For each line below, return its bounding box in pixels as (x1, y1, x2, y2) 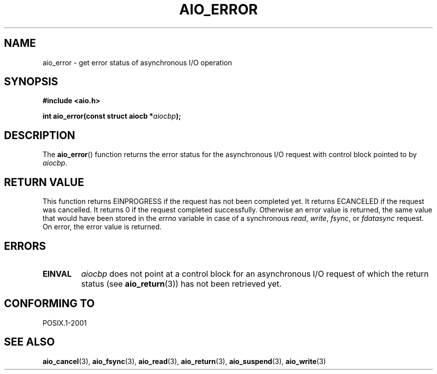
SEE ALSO (4, 336, 55, 349)
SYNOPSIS (4, 75, 58, 88)
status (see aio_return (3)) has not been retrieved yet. (81, 278, 282, 289)
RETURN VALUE (4, 176, 84, 188)
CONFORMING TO (4, 297, 95, 310)
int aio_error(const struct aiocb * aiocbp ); (42, 112, 181, 121)
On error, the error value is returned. (42, 222, 162, 231)
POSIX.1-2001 (42, 318, 87, 327)
